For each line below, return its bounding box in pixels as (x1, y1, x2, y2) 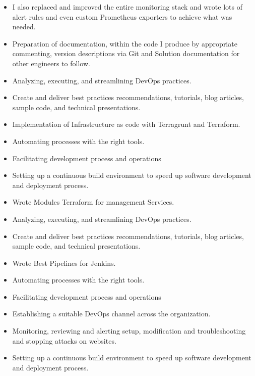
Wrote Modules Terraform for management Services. (12, 197, 174, 207)
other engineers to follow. (12, 58, 90, 68)
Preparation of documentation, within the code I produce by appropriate (12, 38, 237, 49)
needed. (12, 21, 36, 32)
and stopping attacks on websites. (12, 335, 116, 346)
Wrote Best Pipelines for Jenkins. (12, 257, 116, 268)
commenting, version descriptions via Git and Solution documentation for (12, 48, 240, 59)
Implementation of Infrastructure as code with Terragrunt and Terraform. (12, 119, 240, 129)
